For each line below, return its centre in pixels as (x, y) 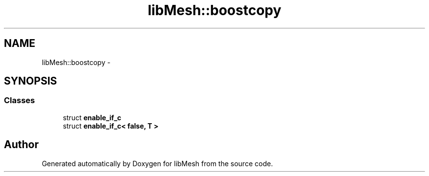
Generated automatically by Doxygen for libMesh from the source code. (157, 163)
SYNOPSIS (31, 81)
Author (21, 145)
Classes (20, 100)
